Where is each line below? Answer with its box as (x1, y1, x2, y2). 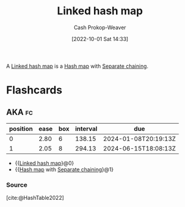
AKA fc (6, 107, 33, 117)
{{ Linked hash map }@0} (14, 159, 74, 167)
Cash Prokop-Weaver (73, 24, 127, 31)
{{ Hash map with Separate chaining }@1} (14, 165, 114, 173)
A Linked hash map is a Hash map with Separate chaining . (6, 62, 149, 70)
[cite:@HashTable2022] (6, 195, 64, 202)
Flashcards (6, 83, 62, 97)
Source (6, 180, 28, 189)
